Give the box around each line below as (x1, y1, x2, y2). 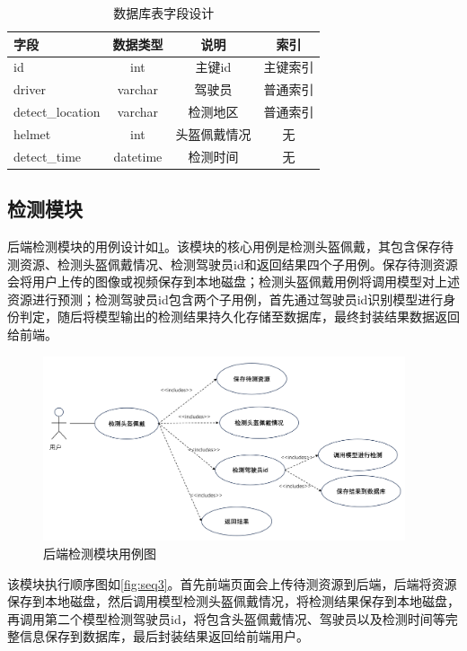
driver (13, 80, 46, 99)
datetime (113, 146, 163, 165)
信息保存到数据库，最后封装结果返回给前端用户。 (19, 627, 309, 646)
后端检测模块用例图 (43, 543, 156, 562)
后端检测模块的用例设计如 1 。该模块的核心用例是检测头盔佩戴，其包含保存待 (7, 237, 454, 256)
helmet (13, 124, 51, 143)
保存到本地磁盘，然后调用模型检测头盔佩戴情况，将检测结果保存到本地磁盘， (7, 592, 460, 611)
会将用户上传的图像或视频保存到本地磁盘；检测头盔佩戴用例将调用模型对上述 (7, 272, 460, 291)
